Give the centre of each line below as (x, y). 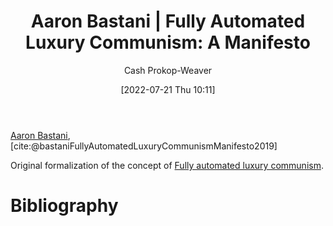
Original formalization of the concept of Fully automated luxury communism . (167, 165)
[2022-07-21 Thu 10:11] (168, 89)
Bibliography (64, 206)
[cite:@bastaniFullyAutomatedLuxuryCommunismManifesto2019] (144, 146)
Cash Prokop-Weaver (168, 70)
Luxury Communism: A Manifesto (168, 42)
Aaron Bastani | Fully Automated (168, 21)
